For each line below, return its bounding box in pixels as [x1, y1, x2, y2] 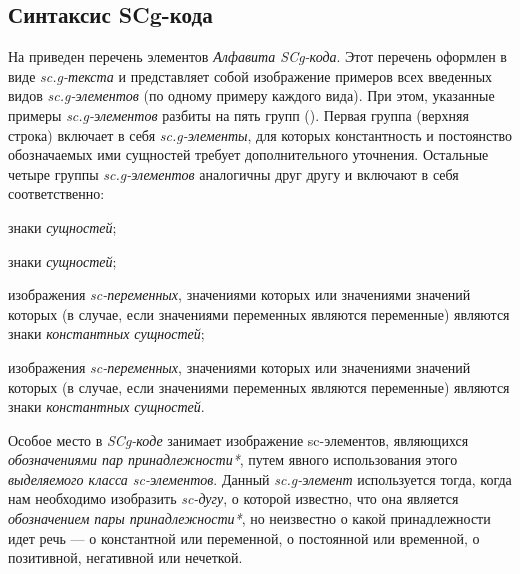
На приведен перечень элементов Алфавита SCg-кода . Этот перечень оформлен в [8, 46, 507, 67]
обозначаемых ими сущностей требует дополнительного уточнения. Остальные [8, 144, 489, 165]
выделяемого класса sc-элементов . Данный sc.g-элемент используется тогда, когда [8, 468, 512, 489]
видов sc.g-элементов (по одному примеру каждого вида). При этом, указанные [8, 85, 495, 106]
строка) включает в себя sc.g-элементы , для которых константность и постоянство [8, 124, 512, 145]
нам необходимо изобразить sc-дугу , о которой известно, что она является [8, 488, 459, 509]
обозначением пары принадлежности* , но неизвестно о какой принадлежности [8, 508, 491, 529]
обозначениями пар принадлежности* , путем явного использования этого [8, 449, 458, 470]
